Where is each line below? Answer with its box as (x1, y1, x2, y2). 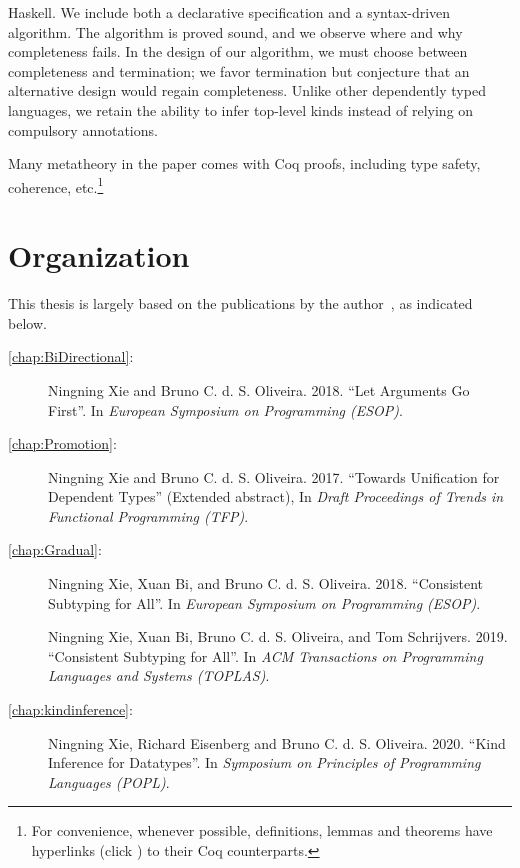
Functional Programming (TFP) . (48, 505, 249, 526)
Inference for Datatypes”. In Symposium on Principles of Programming (48, 752, 481, 773)
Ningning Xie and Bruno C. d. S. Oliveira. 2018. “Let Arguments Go (48, 379, 470, 400)
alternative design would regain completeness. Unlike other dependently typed (8, 80, 486, 101)
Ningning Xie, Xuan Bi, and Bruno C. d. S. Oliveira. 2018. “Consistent (48, 573, 484, 594)
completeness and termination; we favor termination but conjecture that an (8, 60, 470, 81)
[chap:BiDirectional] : (8, 346, 134, 367)
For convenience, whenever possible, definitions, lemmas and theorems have (31, 820, 493, 841)
